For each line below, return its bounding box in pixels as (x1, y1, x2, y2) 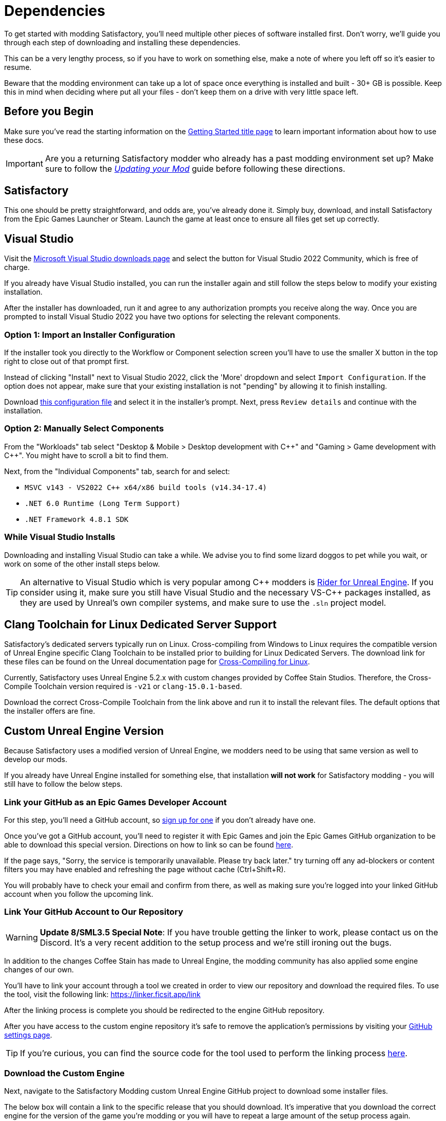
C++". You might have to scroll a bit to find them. (4, 450, 168, 460)
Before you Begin (4, 105, 94, 118)
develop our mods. (4, 755, 68, 764)
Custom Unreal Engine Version (4, 724, 164, 737)
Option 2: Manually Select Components (4, 423, 164, 434)
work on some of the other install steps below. (4, 559, 160, 568)
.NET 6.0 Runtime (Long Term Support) (25, 499, 181, 508)
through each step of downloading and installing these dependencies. (4, 38, 241, 47)
